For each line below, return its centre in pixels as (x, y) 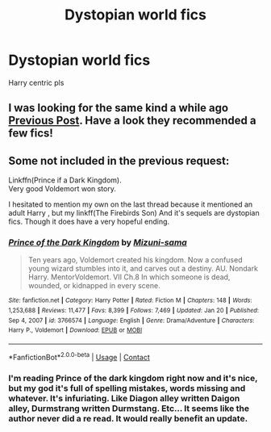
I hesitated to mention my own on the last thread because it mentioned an (131, 204)
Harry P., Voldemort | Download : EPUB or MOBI (75, 330)
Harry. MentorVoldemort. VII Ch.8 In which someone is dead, (129, 277)
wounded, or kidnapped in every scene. (94, 286)
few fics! (31, 134)
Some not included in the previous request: (119, 160)
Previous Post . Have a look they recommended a (132, 121)
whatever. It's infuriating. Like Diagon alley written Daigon (124, 398)
